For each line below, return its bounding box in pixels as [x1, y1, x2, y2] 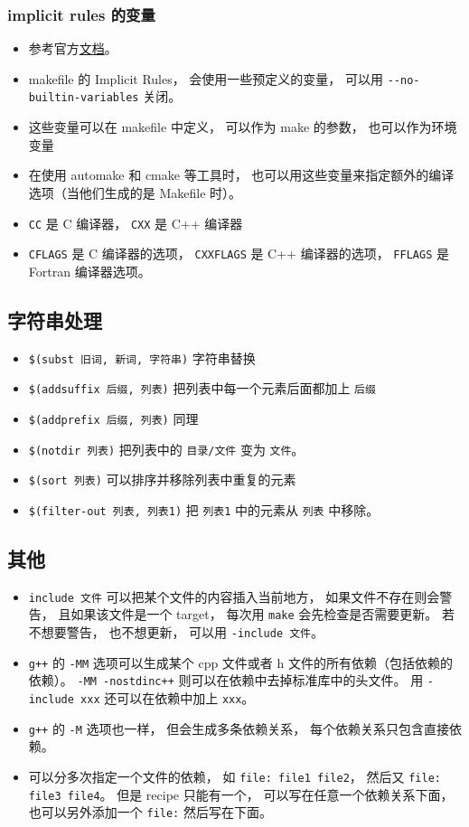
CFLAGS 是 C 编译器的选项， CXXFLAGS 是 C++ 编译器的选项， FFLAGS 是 [28, 244, 449, 263]
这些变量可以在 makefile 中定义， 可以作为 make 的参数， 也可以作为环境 [28, 117, 457, 136]
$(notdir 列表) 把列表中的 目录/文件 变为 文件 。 [28, 439, 305, 458]
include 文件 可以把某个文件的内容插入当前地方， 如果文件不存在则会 [28, 587, 440, 606]
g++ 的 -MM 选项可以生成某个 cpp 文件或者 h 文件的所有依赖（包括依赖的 [28, 653, 453, 672]
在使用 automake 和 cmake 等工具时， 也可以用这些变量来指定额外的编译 [28, 165, 455, 184]
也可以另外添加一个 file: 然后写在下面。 [28, 803, 272, 822]
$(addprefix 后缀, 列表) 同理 [28, 409, 199, 428]
